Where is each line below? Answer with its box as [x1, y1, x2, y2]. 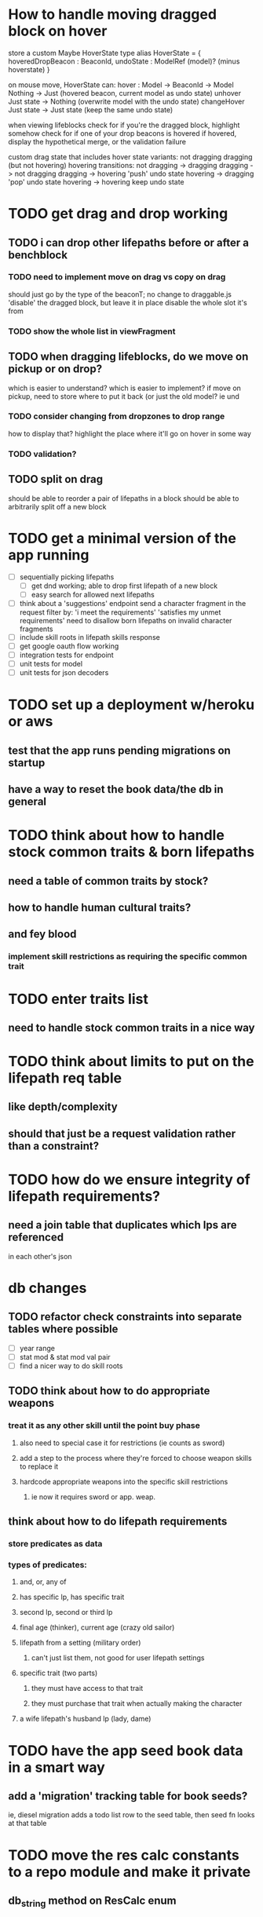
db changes [8, 1280, 87, 1297]
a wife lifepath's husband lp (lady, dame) [19, 1714, 152, 1724]
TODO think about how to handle [8, 827, 225, 845]
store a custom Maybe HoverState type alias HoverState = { [8, 48, 202, 57]
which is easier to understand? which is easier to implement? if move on [8, 383, 242, 393]
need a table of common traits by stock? [8, 874, 209, 888]
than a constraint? [8, 1139, 100, 1152]
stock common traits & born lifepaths [8, 843, 255, 861]
